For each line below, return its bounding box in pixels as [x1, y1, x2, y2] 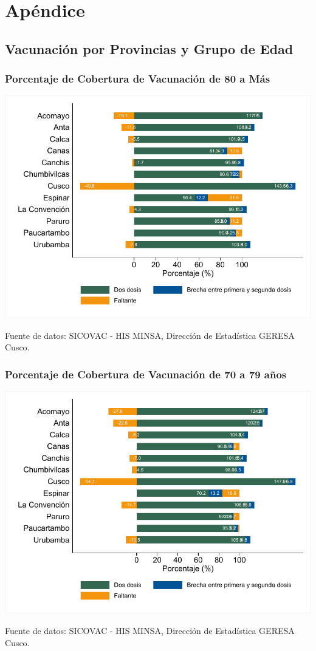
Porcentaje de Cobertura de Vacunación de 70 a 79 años [5, 366, 287, 381]
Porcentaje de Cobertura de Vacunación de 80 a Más [5, 71, 270, 86]
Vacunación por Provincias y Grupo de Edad [5, 39, 294, 58]
